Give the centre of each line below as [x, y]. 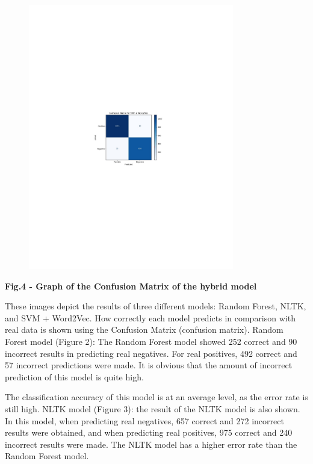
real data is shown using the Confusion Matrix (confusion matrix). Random [144, 329]
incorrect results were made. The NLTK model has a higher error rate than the [151, 444]
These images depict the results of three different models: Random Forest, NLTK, [156, 306]
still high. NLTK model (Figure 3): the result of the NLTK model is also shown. [153, 409]
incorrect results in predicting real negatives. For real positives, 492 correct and [151, 353]
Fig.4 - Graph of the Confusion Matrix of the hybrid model [131, 286]
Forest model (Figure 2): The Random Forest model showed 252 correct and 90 [151, 342]
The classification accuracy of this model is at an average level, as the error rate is [156, 397]
